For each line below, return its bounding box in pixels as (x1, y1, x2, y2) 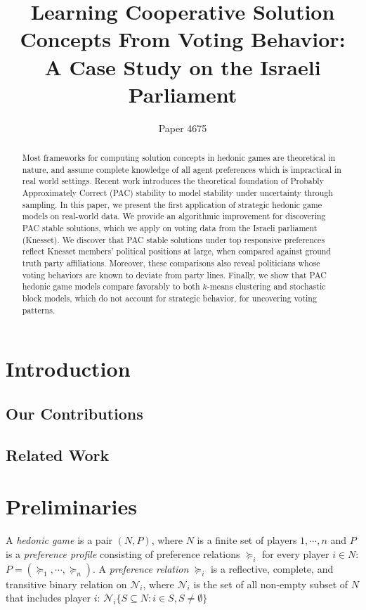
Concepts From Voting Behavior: (20, 25, 346, 53)
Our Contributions (6, 402, 143, 424)
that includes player (6, 590, 91, 605)
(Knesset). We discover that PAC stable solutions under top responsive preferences (22, 233, 325, 245)
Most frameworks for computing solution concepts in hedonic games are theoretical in (22, 152, 336, 164)
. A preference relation (93, 561, 189, 576)
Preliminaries (6, 492, 137, 521)
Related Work (6, 443, 110, 465)
